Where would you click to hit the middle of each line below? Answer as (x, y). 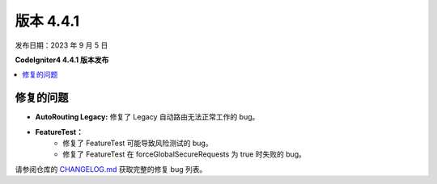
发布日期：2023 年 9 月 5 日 (62, 45)
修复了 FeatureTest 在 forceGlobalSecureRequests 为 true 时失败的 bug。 (185, 154)
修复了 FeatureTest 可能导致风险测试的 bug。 (138, 143)
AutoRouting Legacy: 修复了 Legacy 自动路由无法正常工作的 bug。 (147, 117)
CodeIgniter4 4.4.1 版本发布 (62, 60)
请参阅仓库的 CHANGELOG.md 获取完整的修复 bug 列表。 (111, 169)
